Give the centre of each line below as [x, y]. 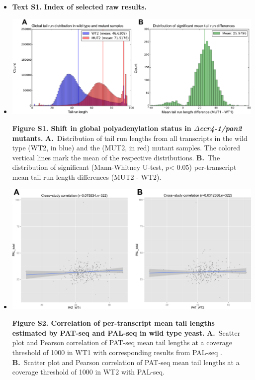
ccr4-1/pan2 [221, 128]
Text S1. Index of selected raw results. [80, 6]
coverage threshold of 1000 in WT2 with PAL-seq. [88, 372]
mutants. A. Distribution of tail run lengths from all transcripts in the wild [130, 138]
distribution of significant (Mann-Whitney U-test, [88, 167]
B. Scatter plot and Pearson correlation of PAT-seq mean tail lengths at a [126, 362]
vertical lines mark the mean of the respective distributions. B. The [116, 157]
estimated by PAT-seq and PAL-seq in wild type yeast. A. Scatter [126, 332]
